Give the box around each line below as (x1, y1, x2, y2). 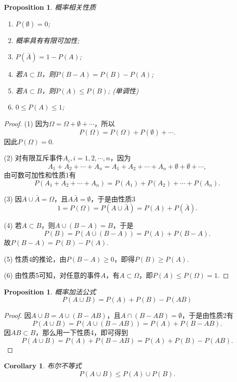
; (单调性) (108, 85, 139, 95)
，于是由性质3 (91, 193, 136, 203)
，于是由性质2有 (182, 310, 234, 320)
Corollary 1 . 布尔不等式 (4, 360, 82, 371)
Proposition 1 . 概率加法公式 (4, 286, 96, 296)
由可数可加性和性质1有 (4, 170, 76, 180)
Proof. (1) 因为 (4, 118, 49, 128)
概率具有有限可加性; (15, 35, 80, 45)
